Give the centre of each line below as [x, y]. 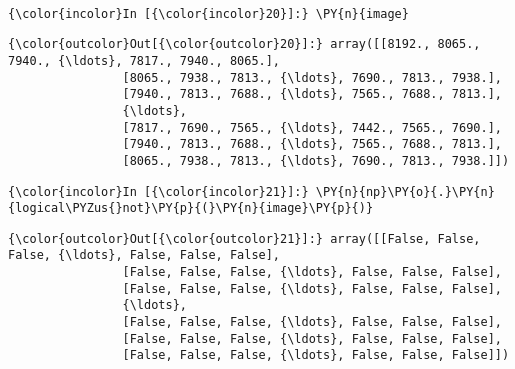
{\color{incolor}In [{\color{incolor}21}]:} [158, 191]
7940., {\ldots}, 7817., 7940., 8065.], [144, 60]
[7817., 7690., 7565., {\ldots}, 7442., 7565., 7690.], [312, 127]
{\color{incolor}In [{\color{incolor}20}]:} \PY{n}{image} [208, 13]
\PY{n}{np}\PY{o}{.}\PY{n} [405, 191]
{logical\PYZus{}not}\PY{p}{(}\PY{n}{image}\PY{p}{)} [191, 208]
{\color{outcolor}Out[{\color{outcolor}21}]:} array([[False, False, [244, 238]
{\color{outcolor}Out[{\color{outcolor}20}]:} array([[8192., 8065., [244, 44]
